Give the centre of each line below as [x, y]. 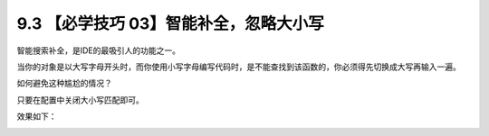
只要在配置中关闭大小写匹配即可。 [80, 100]
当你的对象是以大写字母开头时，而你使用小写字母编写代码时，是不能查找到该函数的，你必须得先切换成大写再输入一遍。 [239, 67]
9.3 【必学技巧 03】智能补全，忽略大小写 [171, 23]
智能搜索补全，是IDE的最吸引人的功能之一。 [99, 50]
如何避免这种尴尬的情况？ [64, 83]
